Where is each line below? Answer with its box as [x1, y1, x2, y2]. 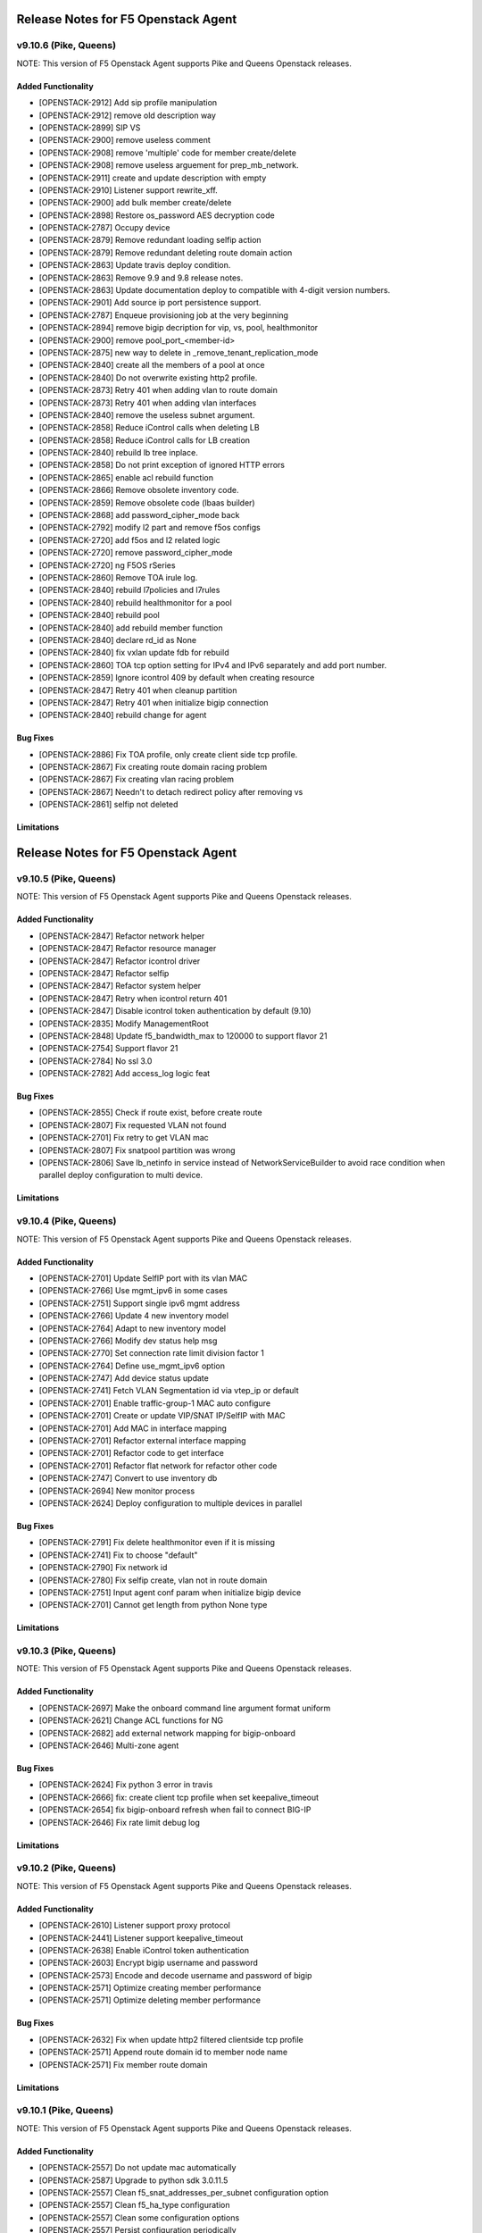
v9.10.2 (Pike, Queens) [16, 1862, 116, 1875]
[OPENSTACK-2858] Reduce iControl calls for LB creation [38, 434, 250, 446]
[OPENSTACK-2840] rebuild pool [38, 610, 160, 621]
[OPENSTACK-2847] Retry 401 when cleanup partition [38, 684, 237, 696]
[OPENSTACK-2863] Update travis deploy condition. [38, 260, 231, 271]
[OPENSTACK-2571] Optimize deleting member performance [38, 1995, 261, 2005]
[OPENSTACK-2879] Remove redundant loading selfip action [38, 235, 262, 246]
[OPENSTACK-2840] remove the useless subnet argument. [38, 409, 255, 420]
